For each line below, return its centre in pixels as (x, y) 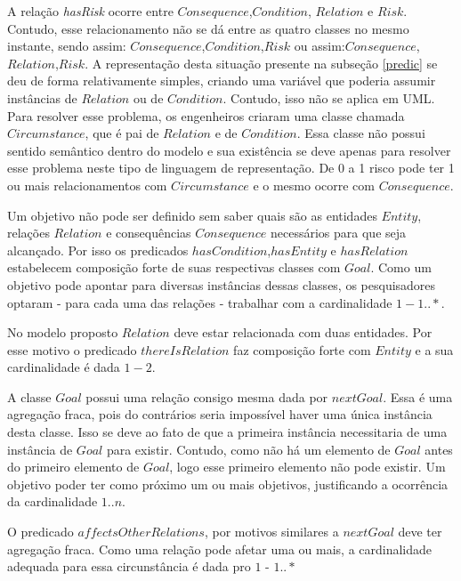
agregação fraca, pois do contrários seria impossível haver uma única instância (220, 414)
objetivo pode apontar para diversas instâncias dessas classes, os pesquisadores (222, 284)
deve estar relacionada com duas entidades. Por (303, 332)
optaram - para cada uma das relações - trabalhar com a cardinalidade (200, 302)
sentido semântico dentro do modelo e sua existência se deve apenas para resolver (229, 150)
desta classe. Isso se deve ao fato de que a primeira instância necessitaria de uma (227, 432)
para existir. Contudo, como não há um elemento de (248, 449)
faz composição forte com (302, 349)
